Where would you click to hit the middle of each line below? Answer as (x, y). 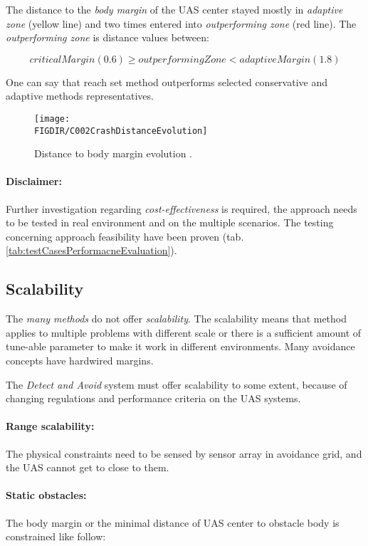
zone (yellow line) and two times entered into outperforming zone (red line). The (181, 23)
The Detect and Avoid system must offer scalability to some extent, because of (177, 384)
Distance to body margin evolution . (114, 153)
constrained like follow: (56, 536)
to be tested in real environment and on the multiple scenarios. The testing (170, 222)
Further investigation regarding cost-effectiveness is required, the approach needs (182, 208)
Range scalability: (50, 426)
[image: (52, 119)
